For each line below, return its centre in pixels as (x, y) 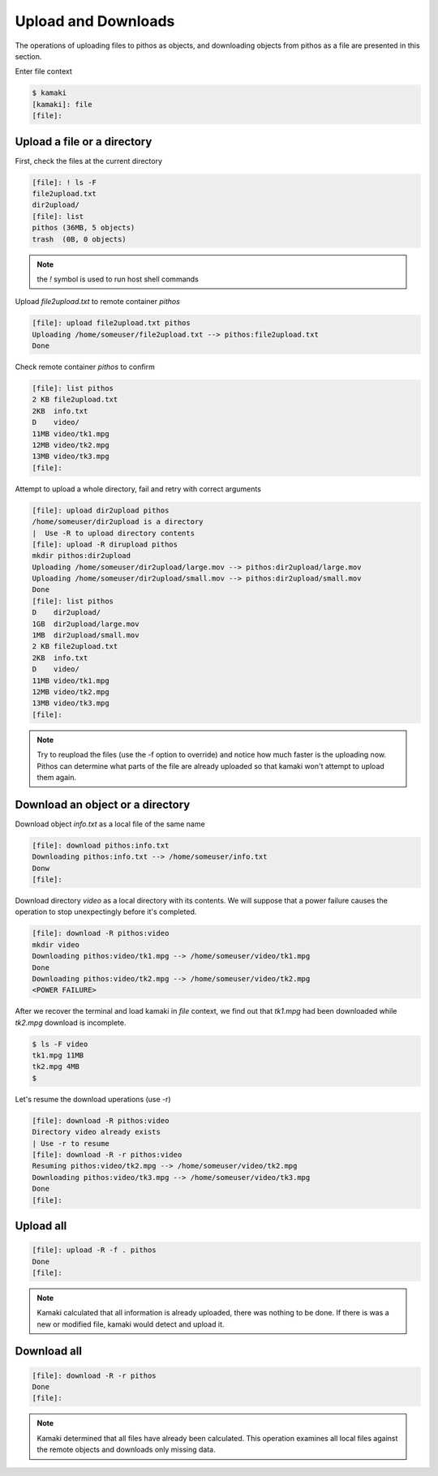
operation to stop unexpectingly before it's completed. (106, 912)
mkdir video (56, 944)
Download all (49, 1352)
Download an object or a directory (103, 804)
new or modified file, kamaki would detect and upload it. (131, 1324)
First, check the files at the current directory (88, 161)
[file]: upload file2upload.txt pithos (111, 323)
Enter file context (44, 71)
